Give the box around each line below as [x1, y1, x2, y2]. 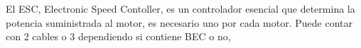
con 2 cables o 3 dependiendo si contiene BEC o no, [6, 29, 231, 44]
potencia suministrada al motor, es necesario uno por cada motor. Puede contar [6, 15, 353, 30]
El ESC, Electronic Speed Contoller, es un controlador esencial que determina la [6, 1, 355, 16]
